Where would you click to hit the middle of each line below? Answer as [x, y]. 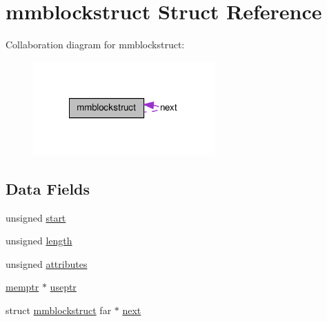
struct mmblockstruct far [59, 310]
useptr [63, 287]
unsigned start [36, 217]
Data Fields [48, 188]
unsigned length [39, 241]
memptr [22, 287]
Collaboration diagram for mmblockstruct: [95, 45]
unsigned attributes [47, 263]
